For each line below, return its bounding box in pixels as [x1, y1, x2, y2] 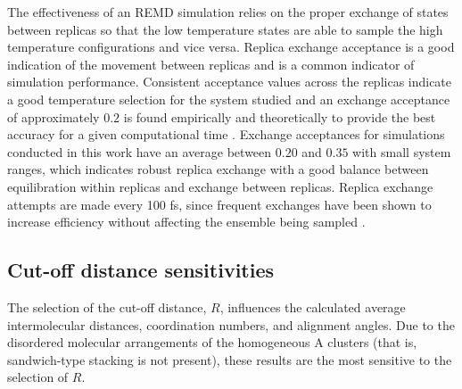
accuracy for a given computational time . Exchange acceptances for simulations [7, 125, 445, 144]
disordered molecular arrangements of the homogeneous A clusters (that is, [7, 333, 417, 352]
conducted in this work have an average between [7, 142, 272, 161]
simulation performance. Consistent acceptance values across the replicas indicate [7, 72, 452, 91]
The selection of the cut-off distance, [7, 297, 207, 316]
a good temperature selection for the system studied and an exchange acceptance [7, 89, 450, 108]
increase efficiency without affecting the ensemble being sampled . [7, 212, 366, 231]
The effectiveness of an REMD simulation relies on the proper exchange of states [7, 3, 449, 21]
